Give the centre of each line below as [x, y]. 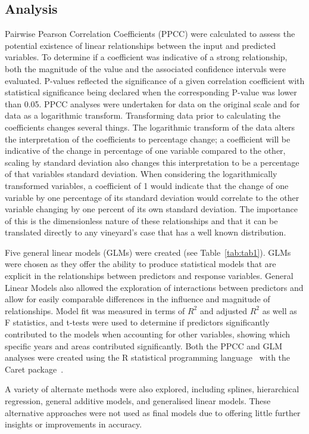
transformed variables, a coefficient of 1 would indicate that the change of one [147, 185]
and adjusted [223, 310]
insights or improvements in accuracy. [74, 424]
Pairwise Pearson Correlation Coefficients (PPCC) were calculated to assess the [150, 34]
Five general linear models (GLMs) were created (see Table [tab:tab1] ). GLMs [148, 252]
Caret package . [34, 369]
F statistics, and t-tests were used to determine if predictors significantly [137, 322]
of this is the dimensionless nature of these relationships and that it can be [141, 220]
